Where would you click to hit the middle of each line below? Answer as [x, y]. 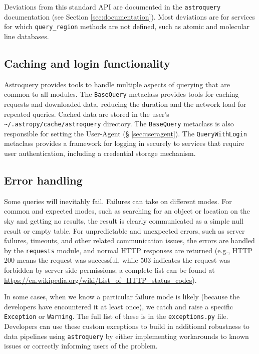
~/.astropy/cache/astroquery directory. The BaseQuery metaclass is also [119, 124]
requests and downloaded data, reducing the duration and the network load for [125, 104]
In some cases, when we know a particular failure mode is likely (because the [122, 297]
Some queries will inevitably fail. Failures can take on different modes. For [118, 201]
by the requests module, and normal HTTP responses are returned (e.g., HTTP [128, 250]
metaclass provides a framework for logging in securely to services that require [124, 143]
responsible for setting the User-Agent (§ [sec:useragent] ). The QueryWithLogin [125, 133]
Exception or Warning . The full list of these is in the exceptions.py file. [116, 316]
